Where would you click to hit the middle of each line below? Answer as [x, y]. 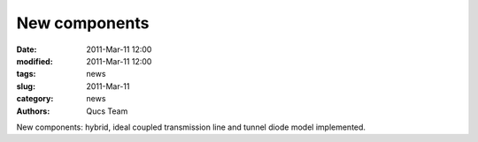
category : [35, 99]
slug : [26, 86]
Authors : [33, 111]
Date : [27, 49]
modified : [35, 61]
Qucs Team [107, 111]
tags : [26, 74]
